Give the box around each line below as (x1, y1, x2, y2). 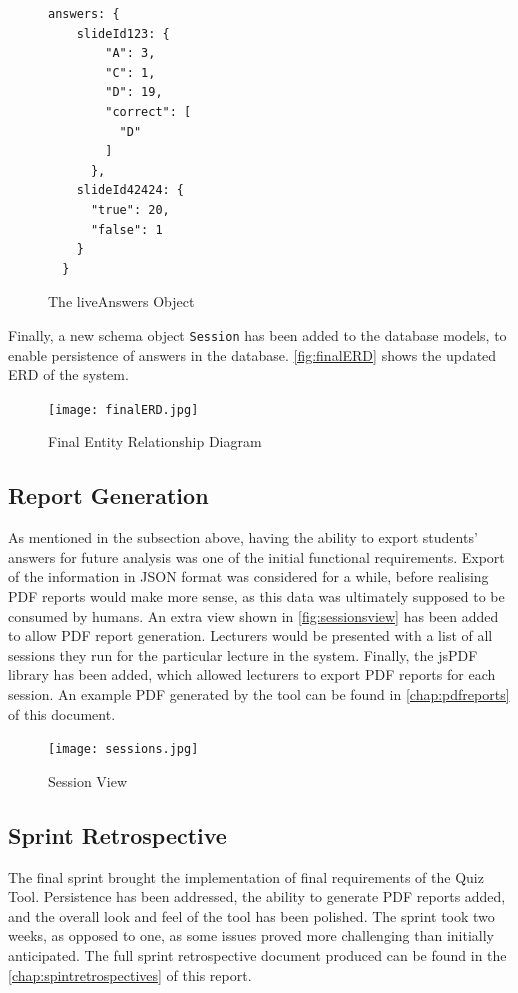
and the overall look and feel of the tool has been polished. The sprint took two (8, 905, 495, 926)
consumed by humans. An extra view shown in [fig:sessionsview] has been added (8, 605, 499, 626)
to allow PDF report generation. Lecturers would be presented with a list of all (8, 625, 493, 646)
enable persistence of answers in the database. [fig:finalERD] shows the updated (8, 344, 497, 365)
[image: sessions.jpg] (48, 742, 199, 757)
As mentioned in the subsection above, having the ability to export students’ (8, 527, 478, 548)
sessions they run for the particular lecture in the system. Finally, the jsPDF (8, 644, 478, 665)
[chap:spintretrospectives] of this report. (8, 964, 252, 985)
